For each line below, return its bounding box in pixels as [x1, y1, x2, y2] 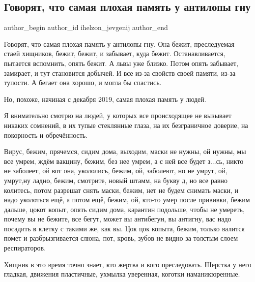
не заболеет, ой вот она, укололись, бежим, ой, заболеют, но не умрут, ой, [4, 165, 227, 176]
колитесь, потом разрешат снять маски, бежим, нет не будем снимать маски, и [4, 185, 239, 195]
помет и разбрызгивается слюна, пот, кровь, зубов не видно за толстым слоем [4, 233, 238, 243]
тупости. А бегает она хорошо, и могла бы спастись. [4, 77, 162, 88]
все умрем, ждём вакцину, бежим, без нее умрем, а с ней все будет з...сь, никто [4, 156, 244, 166]
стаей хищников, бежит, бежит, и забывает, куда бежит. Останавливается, [4, 48, 226, 59]
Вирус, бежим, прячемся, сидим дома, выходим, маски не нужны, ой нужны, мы [4, 146, 246, 157]
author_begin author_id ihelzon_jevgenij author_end [4, 22, 168, 32]
